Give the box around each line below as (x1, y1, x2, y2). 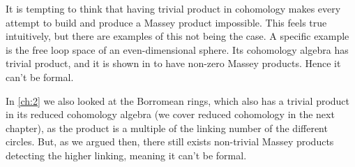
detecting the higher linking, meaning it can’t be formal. (6, 147, 247, 162)
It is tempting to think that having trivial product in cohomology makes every (6, 1, 341, 15)
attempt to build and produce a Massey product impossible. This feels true (6, 15, 327, 29)
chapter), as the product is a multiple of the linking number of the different (6, 120, 328, 135)
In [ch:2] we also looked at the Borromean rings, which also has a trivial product (6, 93, 350, 108)
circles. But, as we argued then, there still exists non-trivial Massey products (6, 134, 334, 149)
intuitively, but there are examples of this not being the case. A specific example (6, 29, 349, 43)
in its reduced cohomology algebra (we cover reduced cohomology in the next (6, 107, 335, 122)
